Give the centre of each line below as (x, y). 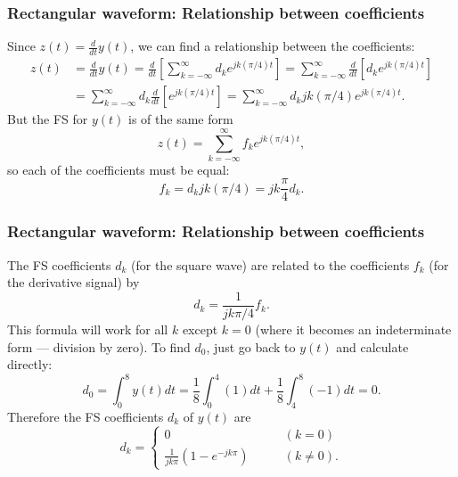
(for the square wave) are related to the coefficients (270, 264)
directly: (30, 364)
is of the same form (181, 119)
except (200, 329)
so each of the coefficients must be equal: (119, 169)
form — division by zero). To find (99, 346)
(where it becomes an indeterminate (353, 329)
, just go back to (251, 346)
